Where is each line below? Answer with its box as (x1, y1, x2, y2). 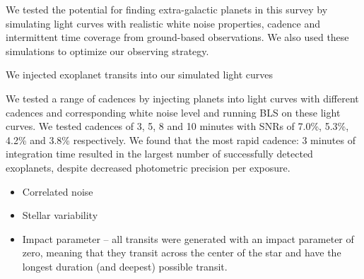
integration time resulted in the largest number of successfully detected (6, 146, 313, 161)
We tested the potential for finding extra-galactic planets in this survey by (6, 2, 328, 16)
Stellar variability (22, 208, 98, 222)
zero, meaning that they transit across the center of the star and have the (22, 245, 341, 260)
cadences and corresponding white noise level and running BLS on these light (6, 105, 341, 119)
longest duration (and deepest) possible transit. (22, 259, 228, 273)
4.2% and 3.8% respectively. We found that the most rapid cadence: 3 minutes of (6, 132, 356, 147)
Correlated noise (22, 184, 93, 198)
